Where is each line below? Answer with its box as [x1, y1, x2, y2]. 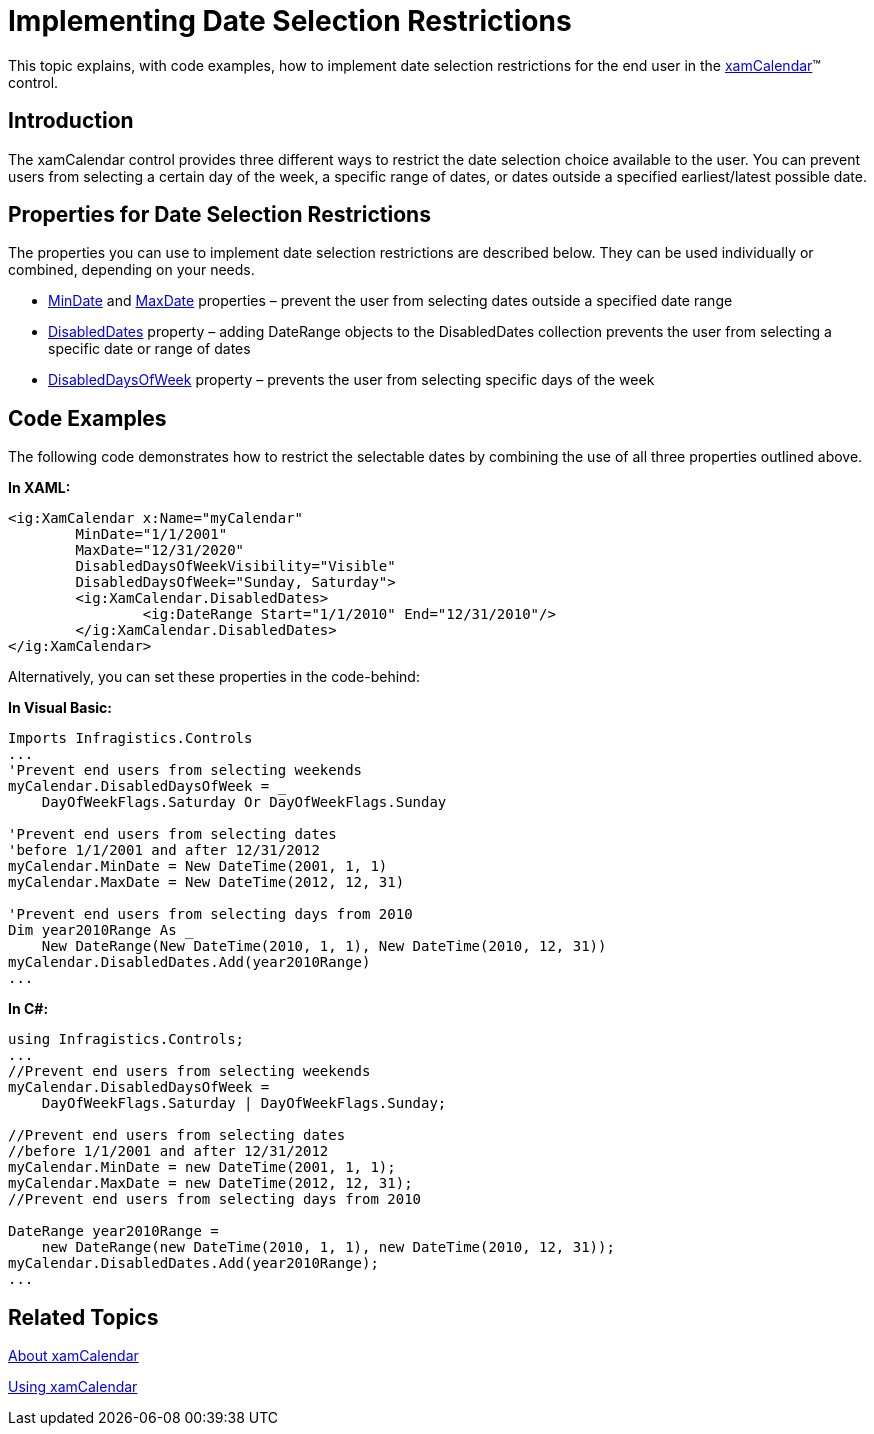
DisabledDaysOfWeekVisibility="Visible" [75, 558, 396, 575]
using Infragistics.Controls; [8, 1031, 245, 1048]
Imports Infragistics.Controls [8, 730, 253, 747]
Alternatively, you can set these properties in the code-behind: [8, 668, 420, 686]
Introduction [8, 108, 134, 134]
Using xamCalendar [8, 1378, 138, 1396]
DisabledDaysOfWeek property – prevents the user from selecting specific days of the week [48, 371, 655, 389]
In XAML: [8, 479, 71, 497]
